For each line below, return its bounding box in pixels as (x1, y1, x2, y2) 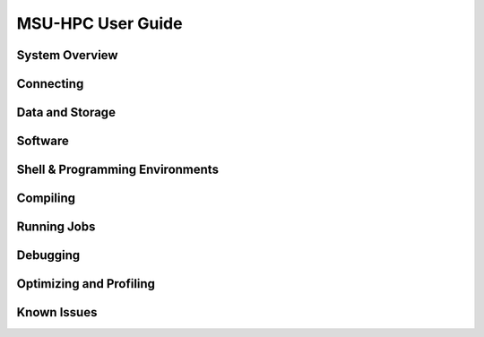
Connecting (16, 76, 84, 91)
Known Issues (16, 305, 98, 320)
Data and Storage (16, 105, 117, 120)
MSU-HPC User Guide (16, 13, 183, 33)
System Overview (16, 48, 118, 63)
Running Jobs (16, 220, 96, 235)
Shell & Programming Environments (16, 162, 220, 177)
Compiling (16, 191, 76, 206)
